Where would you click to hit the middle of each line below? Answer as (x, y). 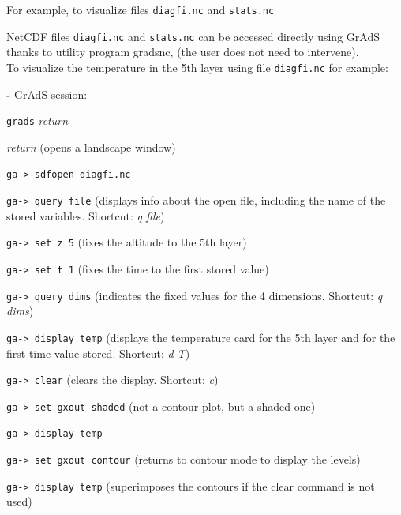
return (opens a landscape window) (91, 147)
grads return (37, 120)
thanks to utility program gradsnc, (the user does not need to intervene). (183, 52)
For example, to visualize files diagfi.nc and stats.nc (141, 9)
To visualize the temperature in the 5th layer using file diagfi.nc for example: (197, 67)
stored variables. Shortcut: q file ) (86, 215)
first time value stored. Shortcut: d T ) (98, 353)
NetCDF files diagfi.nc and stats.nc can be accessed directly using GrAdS (193, 36)
